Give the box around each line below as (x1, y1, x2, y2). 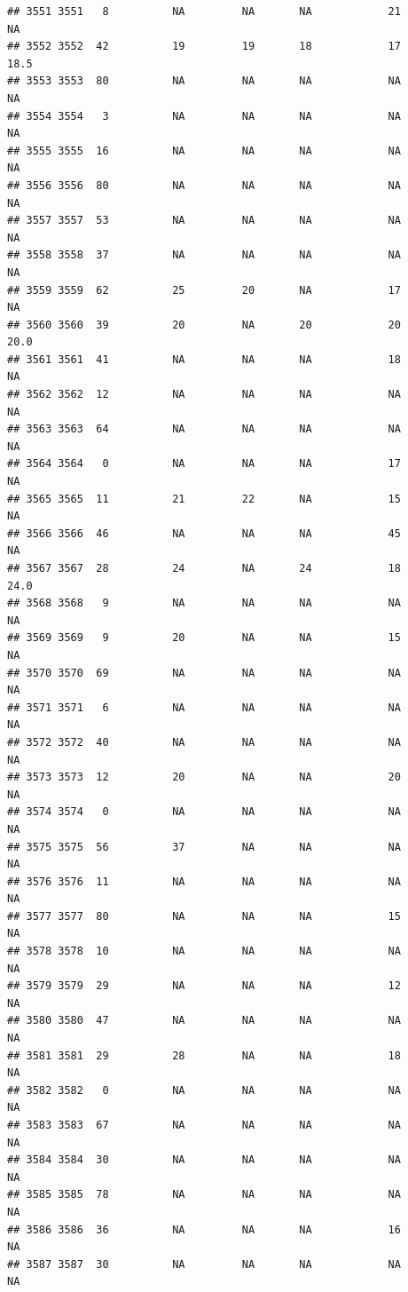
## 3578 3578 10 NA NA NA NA (7, 945, 401, 958)
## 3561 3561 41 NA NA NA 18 (7, 353, 401, 366)
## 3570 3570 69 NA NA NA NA (7, 666, 401, 679)
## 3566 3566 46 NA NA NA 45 (7, 527, 401, 540)
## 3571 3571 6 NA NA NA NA (7, 701, 401, 714)
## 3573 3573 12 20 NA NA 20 (7, 771, 401, 784)
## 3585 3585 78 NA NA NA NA (7, 1188, 401, 1201)
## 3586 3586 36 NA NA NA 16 (7, 1223, 401, 1236)
